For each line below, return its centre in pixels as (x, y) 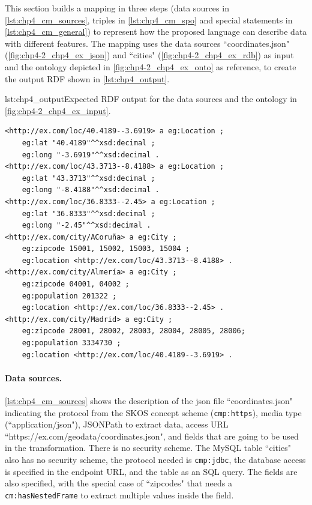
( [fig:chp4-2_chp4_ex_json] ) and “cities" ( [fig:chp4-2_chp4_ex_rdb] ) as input (149, 55)
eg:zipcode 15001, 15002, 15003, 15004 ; (106, 249)
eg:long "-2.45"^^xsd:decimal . (86, 225)
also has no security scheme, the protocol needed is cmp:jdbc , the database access (155, 460)
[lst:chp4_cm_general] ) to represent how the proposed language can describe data (156, 32)
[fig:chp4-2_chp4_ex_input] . (58, 110)
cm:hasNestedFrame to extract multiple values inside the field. (119, 494)
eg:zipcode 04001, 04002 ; (76, 284)
